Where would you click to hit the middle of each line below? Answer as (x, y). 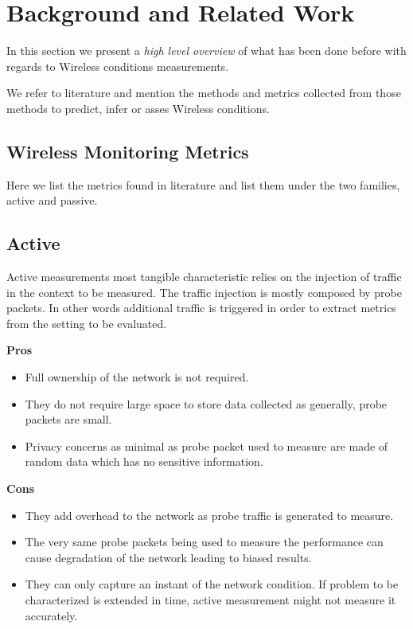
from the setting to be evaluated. (87, 323)
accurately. (51, 615)
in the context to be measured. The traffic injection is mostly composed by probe (204, 292)
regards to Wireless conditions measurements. (118, 66)
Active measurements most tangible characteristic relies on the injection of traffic (204, 277)
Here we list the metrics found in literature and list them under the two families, (203, 184)
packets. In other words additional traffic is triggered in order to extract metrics (201, 308)
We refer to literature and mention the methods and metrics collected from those (204, 93)
